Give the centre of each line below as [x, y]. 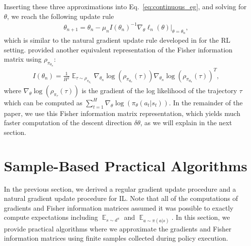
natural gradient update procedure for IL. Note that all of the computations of [121, 198]
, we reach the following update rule [60, 16]
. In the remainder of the [206, 102]
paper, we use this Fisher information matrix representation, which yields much [122, 113]
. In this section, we [201, 217]
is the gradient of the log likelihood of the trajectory [159, 90]
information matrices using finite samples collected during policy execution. [116, 238]
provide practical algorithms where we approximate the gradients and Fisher [118, 228]
